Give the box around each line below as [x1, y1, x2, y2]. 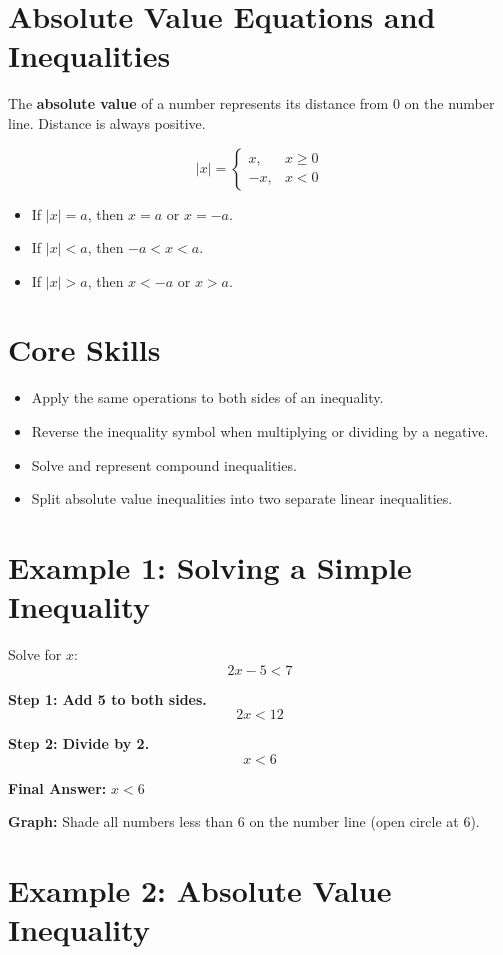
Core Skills [8, 329, 161, 370]
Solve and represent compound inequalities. [31, 454, 297, 475]
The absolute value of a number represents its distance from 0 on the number [8, 93, 495, 114]
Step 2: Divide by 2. [8, 733, 150, 754]
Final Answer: [8, 777, 107, 798]
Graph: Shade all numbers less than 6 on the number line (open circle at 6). [8, 811, 480, 832]
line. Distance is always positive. [8, 112, 206, 133]
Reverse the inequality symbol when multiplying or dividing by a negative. [31, 421, 489, 441]
